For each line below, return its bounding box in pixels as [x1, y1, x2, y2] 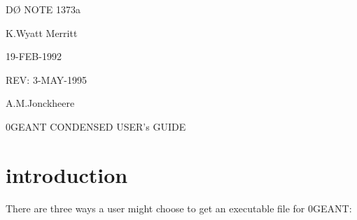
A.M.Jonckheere [6, 96, 75, 110]
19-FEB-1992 [6, 49, 62, 64]
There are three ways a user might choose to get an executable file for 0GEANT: [6, 200, 352, 215]
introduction [6, 160, 128, 189]
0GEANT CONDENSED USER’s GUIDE [6, 119, 186, 133]
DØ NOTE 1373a [6, 2, 80, 16]
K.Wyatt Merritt [6, 25, 78, 40]
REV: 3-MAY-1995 [6, 72, 87, 87]
